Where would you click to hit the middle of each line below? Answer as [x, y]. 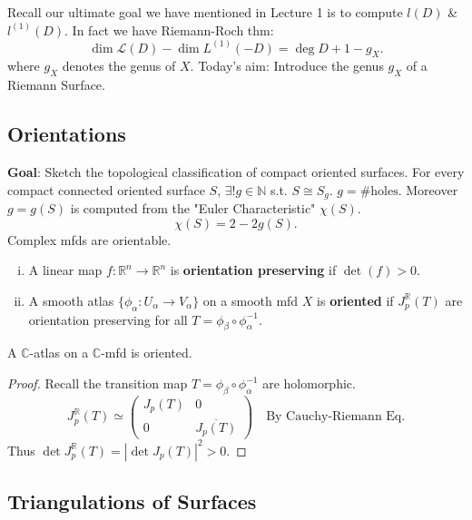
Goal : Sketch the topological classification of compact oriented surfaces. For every [236, 172]
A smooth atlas [71, 300]
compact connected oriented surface [106, 189]
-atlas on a [59, 353]
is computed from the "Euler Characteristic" [193, 208]
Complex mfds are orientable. [89, 239]
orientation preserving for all [108, 319]
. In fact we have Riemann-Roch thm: [169, 29]
